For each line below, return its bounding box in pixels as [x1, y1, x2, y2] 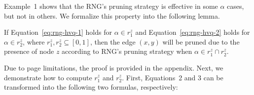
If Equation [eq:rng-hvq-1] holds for [4, 27, 112, 37]
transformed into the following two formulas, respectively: [4, 82, 178, 92]
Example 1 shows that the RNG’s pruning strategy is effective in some [4, 1, 218, 11]
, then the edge [90, 36, 136, 47]
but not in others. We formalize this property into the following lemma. [4, 10, 220, 21]
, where [23, 36, 45, 47]
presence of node [4, 46, 54, 56]
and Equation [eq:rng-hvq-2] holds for [135, 27, 250, 37]
